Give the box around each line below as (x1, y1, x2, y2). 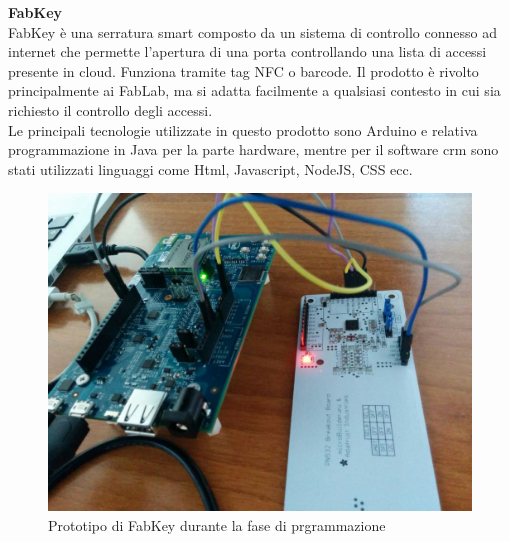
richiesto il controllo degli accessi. (8, 99, 213, 120)
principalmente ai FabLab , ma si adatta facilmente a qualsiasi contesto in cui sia (8, 80, 501, 101)
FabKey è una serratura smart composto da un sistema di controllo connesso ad (8, 21, 497, 42)
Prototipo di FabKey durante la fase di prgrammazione (48, 514, 386, 535)
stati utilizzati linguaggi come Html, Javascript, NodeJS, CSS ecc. (8, 158, 413, 179)
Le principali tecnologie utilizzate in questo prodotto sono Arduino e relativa (8, 119, 478, 140)
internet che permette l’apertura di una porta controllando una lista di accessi (8, 41, 487, 62)
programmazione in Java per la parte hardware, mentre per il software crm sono (8, 139, 499, 160)
